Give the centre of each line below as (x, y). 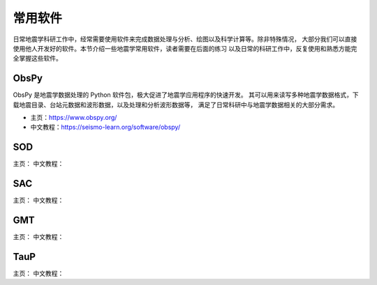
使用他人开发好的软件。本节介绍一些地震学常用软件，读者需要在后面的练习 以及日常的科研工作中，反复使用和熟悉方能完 (185, 48)
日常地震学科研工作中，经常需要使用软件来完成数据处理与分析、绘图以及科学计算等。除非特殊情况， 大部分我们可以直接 (185, 39)
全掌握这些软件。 (37, 59)
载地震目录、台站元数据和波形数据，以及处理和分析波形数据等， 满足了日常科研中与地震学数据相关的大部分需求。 (176, 105)
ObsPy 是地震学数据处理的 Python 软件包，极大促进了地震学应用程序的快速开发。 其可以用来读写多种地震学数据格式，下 (186, 95)
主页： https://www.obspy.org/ (74, 118)
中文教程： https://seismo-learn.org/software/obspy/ (105, 127)
